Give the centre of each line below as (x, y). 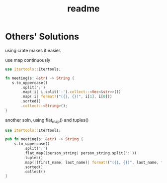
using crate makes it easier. (33, 50)
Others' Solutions (42, 37)
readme (83, 9)
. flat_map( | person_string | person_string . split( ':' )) (80, 153)
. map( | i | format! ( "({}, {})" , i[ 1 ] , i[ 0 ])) (66, 97)
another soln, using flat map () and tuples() (47, 121)
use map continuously (28, 60)
